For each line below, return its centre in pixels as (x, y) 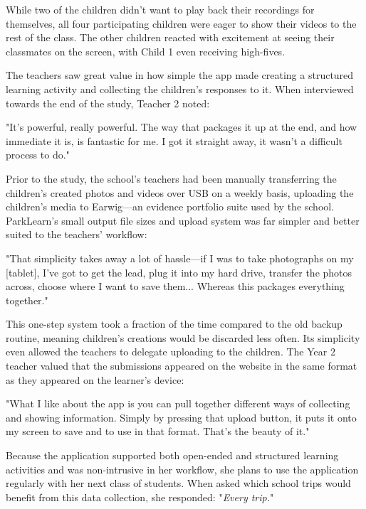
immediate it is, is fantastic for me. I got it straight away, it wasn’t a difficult (174, 140)
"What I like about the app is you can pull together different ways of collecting (178, 403)
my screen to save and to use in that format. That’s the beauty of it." (158, 431)
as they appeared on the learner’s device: (95, 379)
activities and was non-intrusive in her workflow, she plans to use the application (182, 469)
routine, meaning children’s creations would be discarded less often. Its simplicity (183, 337)
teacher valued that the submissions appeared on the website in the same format (182, 366)
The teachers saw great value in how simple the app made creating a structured (180, 75)
